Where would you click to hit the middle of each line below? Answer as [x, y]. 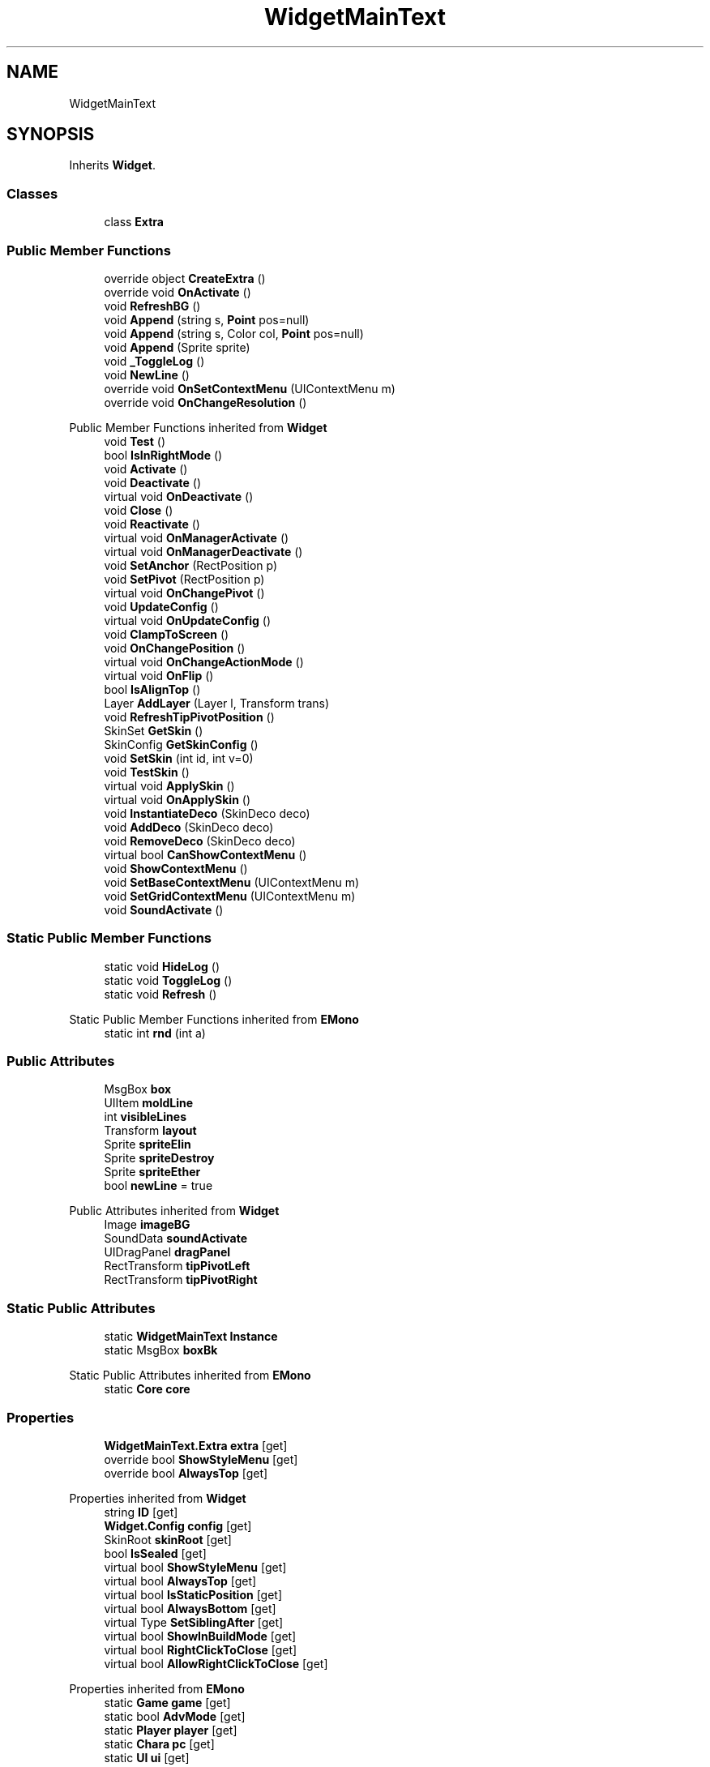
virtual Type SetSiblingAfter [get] [194, 1622]
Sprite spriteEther [152, 1172]
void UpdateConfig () [161, 606]
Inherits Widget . [112, 165]
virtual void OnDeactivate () [179, 496]
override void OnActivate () [177, 292]
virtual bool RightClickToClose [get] [201, 1649]
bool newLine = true [158, 1186]
